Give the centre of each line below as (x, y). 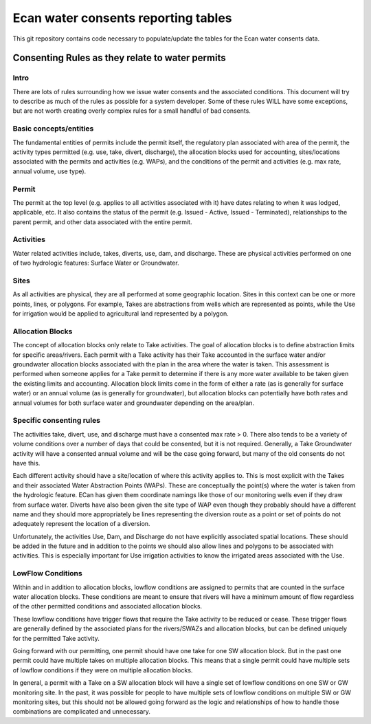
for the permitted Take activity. (56, 638)
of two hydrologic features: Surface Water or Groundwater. (96, 263)
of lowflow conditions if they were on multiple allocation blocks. (103, 670)
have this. (26, 463)
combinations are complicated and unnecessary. (82, 712)
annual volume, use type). (49, 171)
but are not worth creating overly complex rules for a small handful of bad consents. (132, 111)
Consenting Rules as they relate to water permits (119, 58)
